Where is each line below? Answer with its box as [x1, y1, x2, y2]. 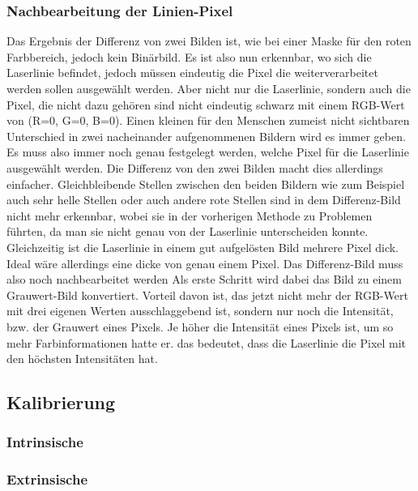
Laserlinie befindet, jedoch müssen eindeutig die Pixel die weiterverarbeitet [6, 64, 378, 81]
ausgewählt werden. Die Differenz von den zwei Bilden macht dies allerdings [6, 159, 383, 176]
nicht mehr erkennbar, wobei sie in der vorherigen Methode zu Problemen [6, 207, 373, 224]
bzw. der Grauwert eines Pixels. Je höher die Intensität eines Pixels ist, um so [6, 318, 394, 335]
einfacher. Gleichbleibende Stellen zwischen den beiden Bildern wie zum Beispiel [6, 175, 405, 192]
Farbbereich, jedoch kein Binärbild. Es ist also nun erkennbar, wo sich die [6, 48, 372, 65]
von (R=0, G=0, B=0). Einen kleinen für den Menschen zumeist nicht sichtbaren [6, 112, 410, 129]
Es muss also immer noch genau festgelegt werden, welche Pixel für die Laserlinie [6, 143, 409, 160]
